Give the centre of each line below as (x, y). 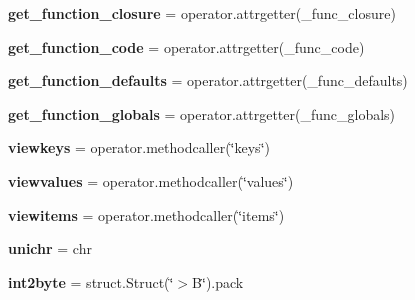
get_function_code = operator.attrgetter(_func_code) (186, 46)
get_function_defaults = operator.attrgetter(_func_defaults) (208, 80)
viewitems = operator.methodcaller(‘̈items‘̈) (146, 214)
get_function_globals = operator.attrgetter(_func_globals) (202, 113)
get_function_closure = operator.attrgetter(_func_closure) (202, 13)
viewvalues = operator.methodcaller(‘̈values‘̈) (151, 180)
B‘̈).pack (218, 281)
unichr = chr (50, 248)
